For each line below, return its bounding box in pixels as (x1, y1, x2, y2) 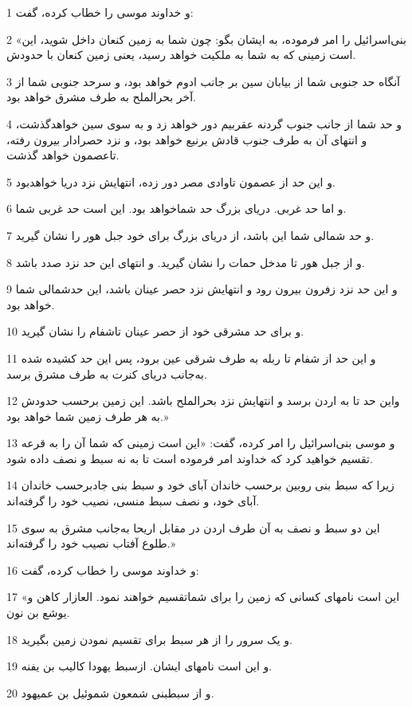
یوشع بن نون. (6, 604, 70, 621)
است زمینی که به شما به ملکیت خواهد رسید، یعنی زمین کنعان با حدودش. (6, 46, 356, 63)
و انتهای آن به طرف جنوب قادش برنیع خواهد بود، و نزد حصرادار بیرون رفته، (6, 131, 367, 147)
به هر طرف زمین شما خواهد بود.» (6, 407, 169, 424)
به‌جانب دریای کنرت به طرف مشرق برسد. (6, 365, 207, 382)
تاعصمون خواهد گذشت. (6, 147, 120, 163)
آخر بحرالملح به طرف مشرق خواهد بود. (6, 88, 196, 105)
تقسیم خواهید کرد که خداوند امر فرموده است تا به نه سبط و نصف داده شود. (6, 450, 373, 466)
